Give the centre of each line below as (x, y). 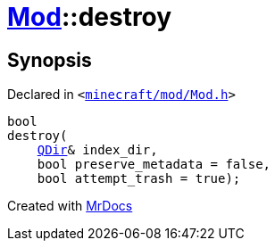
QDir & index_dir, (97, 150)
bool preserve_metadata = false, (154, 165)
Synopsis (50, 60)
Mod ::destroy (90, 17)
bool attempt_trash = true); (139, 179)
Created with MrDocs (70, 206)
